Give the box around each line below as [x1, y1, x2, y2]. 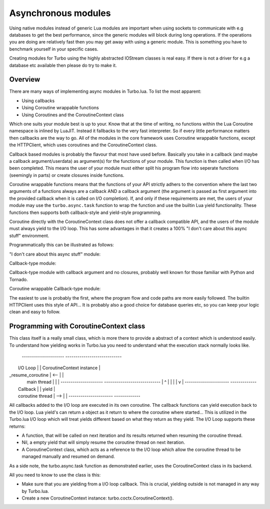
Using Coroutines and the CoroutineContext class [21, 112, 124, 118]
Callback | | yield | [18, 386, 55, 392]
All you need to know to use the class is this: [9, 471, 101, 478]
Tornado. [9, 276, 28, 283]
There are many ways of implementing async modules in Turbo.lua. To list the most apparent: [9, 88, 201, 95]
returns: [9, 423, 26, 429]
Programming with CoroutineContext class [9, 322, 145, 331]
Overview [9, 75, 40, 84]
